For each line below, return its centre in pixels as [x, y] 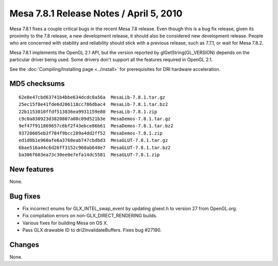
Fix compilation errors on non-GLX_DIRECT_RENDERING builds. [90, 216]
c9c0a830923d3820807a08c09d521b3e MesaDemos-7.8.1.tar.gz [95, 119]
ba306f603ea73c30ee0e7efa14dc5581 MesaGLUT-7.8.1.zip [89, 155]
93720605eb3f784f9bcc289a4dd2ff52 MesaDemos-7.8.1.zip [91, 133]
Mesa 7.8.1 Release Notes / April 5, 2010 [96, 13]
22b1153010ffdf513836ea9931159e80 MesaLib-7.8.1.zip [88, 111]
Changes [24, 245]
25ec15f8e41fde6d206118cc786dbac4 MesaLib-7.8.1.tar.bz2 [93, 104]
